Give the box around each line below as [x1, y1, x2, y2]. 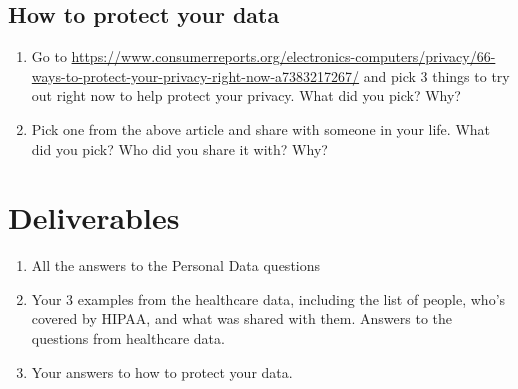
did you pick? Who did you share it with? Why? [31, 138, 328, 159]
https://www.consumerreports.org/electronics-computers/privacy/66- [71, 46, 496, 67]
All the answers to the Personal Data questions [31, 255, 321, 276]
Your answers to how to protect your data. [31, 361, 293, 382]
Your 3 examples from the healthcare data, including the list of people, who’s [31, 288, 506, 309]
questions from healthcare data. [31, 328, 225, 349]
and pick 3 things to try [363, 65, 510, 86]
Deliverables [8, 197, 180, 238]
